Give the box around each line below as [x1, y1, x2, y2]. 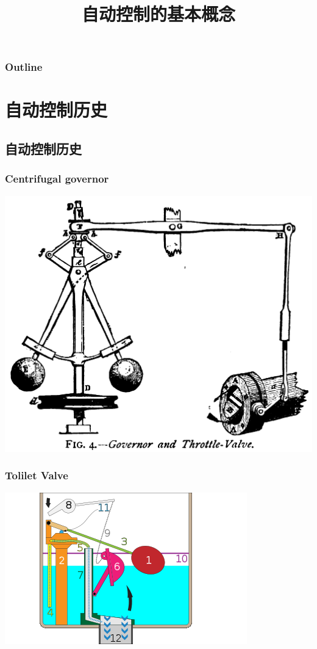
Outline [5, 59, 43, 74]
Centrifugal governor [5, 171, 109, 186]
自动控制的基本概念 [81, 1, 235, 26]
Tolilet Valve [5, 468, 68, 483]
